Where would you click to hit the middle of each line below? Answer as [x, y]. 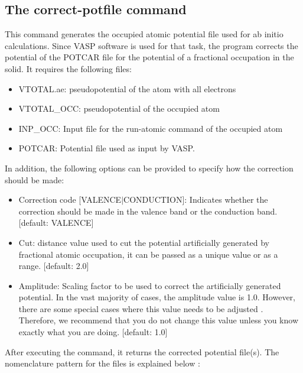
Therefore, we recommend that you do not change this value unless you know [158, 320]
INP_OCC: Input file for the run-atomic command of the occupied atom [151, 128]
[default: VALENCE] [56, 223]
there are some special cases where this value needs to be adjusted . [141, 308]
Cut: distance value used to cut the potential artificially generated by [144, 242]
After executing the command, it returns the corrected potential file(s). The [142, 351]
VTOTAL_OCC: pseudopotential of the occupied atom [119, 108]
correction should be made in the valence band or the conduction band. [148, 211]
